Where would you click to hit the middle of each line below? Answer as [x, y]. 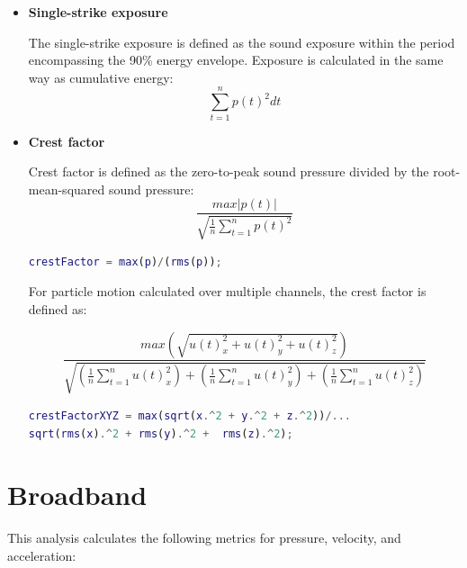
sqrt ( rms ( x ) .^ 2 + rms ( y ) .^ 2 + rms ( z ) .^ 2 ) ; [161, 433]
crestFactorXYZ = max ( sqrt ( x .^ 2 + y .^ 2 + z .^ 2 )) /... [190, 415]
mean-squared [67, 189]
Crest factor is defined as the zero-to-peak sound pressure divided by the [229, 171]
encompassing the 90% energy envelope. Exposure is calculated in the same [236, 60]
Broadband [77, 495]
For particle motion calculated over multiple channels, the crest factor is [227, 291]
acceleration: [42, 555]
